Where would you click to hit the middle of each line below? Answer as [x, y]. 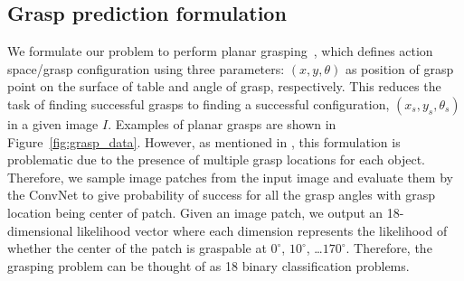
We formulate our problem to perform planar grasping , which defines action [220, 51]
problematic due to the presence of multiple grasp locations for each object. [216, 159]
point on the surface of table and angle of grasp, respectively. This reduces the [224, 86]
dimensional [40, 230]
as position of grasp [399, 68]
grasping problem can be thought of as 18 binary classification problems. [208, 265]
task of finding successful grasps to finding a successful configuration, [199, 103]
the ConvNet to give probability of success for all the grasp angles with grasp [222, 195]
